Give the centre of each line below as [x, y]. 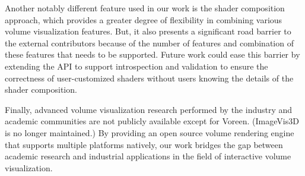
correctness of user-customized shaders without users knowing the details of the [149, 78]
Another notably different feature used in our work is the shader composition [145, 8]
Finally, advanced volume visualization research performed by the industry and [149, 109]
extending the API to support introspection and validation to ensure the [136, 66]
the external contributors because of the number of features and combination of [149, 43]
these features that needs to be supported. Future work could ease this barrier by [152, 54]
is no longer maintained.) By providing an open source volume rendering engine [150, 132]
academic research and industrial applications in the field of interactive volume [148, 156]
